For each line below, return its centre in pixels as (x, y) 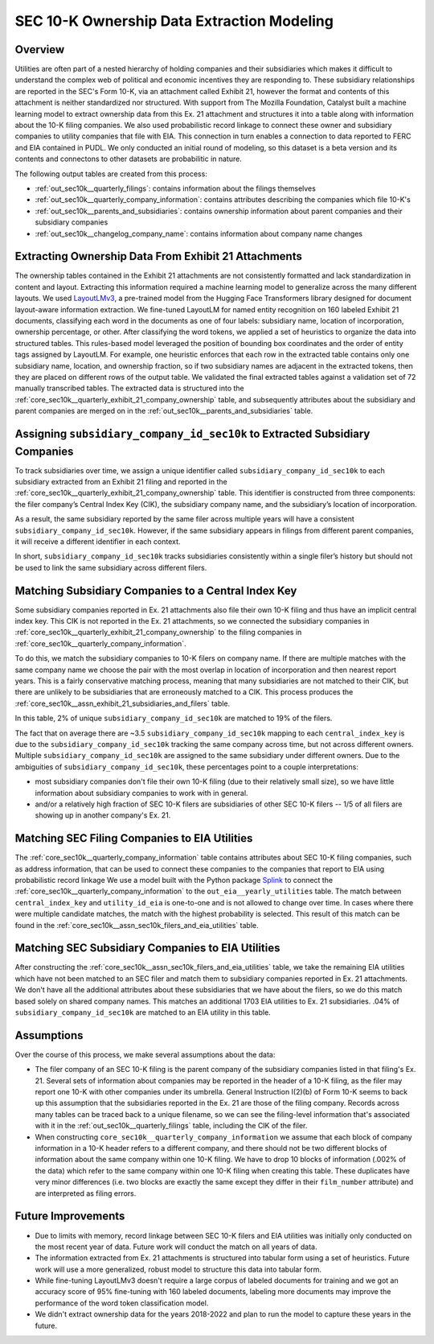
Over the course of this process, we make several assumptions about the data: (145, 1054)
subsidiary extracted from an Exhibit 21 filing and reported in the (121, 482)
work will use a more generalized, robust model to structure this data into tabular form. (178, 1269)
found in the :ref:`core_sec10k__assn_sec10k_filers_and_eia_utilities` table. (137, 925)
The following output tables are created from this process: (111, 174)
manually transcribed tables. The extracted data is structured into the (129, 388)
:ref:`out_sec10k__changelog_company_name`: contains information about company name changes (199, 233)
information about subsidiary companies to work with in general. (141, 793)
